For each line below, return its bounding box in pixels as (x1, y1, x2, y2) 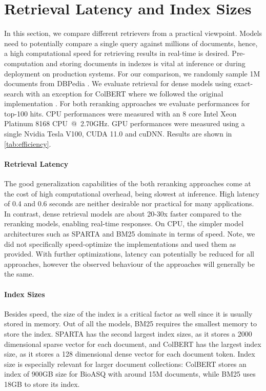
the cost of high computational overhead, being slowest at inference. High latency (4, 188, 260, 199)
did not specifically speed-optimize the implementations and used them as (4, 238, 236, 249)
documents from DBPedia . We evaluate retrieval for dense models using (4, 78, 232, 89)
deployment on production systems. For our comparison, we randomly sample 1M (4, 68, 260, 79)
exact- (234, 78, 253, 89)
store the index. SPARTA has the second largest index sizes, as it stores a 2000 (4, 328, 252, 339)
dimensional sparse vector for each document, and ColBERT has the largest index (4, 338, 261, 349)
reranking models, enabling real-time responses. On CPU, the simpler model (4, 218, 244, 229)
